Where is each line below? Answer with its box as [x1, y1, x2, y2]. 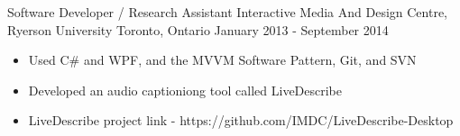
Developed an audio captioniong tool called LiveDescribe [28, 80, 343, 99]
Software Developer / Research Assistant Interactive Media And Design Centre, [7, 3, 448, 21]
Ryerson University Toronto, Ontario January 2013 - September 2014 [7, 20, 389, 39]
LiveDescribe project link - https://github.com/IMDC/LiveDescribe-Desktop [28, 111, 454, 130]
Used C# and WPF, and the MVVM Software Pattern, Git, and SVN [28, 50, 417, 69]
